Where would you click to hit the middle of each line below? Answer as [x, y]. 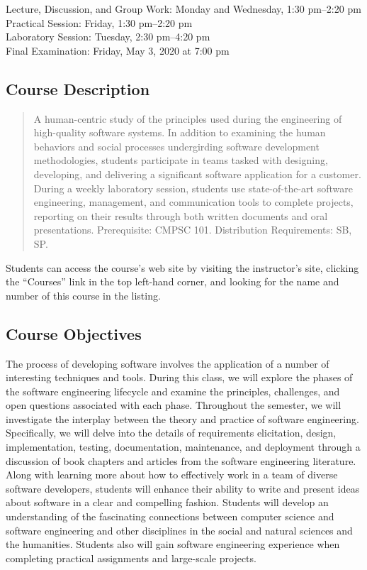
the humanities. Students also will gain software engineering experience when [173, 544]
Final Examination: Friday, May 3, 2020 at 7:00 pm [118, 50]
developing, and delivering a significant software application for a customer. [197, 174]
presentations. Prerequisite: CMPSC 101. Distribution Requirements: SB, [193, 230]
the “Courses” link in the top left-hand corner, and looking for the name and [173, 281]
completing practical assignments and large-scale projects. [131, 558]
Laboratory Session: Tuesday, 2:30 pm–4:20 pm [108, 37]
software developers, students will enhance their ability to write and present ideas [183, 488]
